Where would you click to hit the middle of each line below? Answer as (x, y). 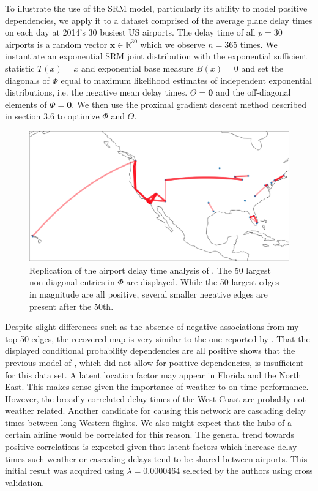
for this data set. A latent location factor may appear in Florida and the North (153, 374)
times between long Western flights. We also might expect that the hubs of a (148, 422)
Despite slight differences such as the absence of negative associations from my (152, 327)
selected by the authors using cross (248, 470)
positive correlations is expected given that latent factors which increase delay (151, 447)
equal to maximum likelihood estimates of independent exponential (186, 80)
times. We (259, 44)
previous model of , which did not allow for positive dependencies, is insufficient (154, 362)
